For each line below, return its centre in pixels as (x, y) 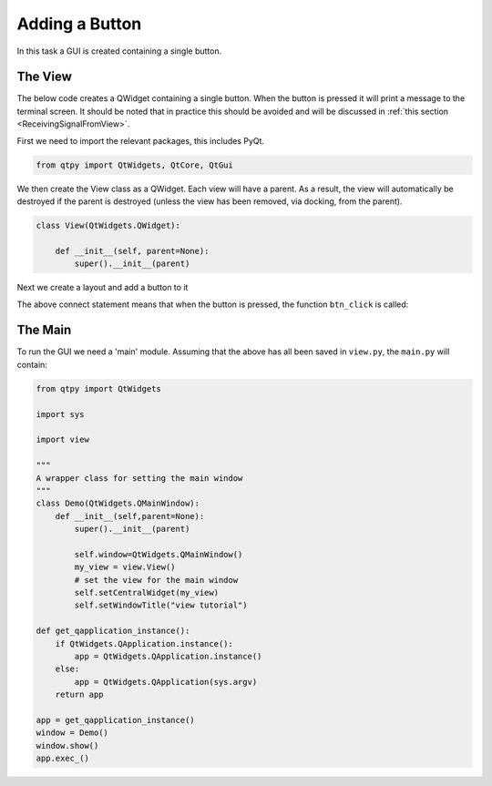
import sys (60, 414)
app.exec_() (63, 759)
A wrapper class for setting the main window (139, 478)
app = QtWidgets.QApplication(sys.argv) (166, 682)
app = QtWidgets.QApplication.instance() (168, 656)
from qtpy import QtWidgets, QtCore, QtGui (135, 165)
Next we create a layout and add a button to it (102, 288)
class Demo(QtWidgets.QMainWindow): (118, 504)
